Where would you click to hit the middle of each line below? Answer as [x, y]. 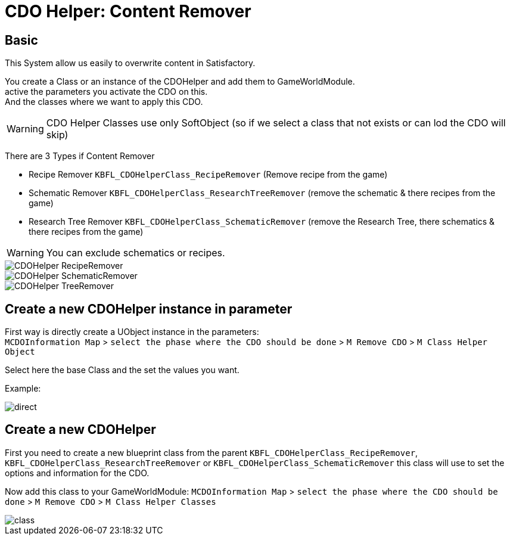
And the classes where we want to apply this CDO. [104, 102]
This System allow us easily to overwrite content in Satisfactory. [130, 63]
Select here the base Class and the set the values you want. [122, 370]
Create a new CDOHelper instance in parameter [149, 309]
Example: [23, 389]
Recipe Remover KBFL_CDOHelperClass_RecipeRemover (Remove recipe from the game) [208, 175]
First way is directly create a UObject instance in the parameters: [132, 332]
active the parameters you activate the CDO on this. [106, 92]
